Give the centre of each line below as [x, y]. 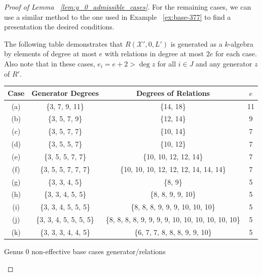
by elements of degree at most [50, 54]
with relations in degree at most [154, 54]
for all [167, 63]
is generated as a [196, 43]
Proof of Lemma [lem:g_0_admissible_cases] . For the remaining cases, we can [128, 7]
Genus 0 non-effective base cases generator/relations [85, 251]
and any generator [224, 63]
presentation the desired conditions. [59, 27]
